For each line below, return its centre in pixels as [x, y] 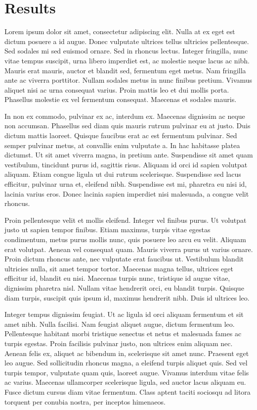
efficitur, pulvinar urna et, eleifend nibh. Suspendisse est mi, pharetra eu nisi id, [126, 184]
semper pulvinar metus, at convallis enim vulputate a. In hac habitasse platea [122, 145]
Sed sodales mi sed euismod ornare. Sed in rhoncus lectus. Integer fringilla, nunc [126, 51]
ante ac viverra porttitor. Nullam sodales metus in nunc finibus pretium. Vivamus [128, 80]
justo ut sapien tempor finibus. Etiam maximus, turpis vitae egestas [107, 230]
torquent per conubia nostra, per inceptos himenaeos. [85, 401]
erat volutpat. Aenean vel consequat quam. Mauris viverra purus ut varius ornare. [129, 249]
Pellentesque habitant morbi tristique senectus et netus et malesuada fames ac [123, 333]
